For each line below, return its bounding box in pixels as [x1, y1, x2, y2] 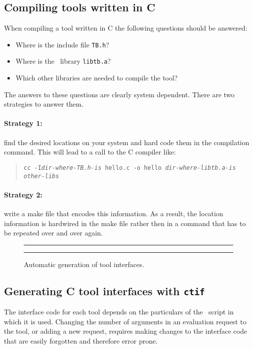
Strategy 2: [4, 189, 42, 199]
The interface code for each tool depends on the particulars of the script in [4, 307, 234, 317]
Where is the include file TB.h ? [15, 39, 109, 49]
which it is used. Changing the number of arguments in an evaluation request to [4, 316, 247, 326]
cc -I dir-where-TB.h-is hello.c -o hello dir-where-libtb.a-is [23, 164, 236, 171]
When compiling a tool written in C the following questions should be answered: [4, 23, 248, 33]
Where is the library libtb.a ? [15, 56, 111, 66]
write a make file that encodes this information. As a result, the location [4, 208, 223, 218]
